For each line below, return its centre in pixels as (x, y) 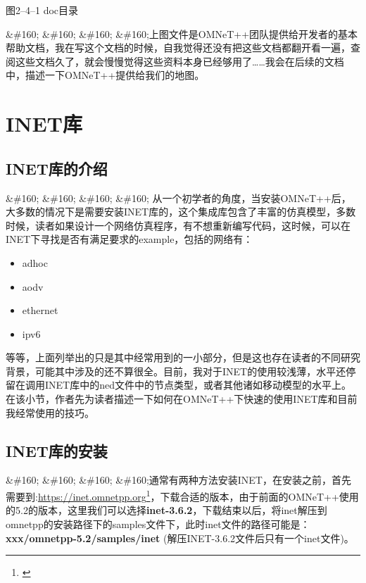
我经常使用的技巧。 (50, 412)
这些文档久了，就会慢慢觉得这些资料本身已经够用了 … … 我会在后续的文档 (179, 61)
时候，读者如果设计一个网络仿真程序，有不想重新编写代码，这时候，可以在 (178, 225)
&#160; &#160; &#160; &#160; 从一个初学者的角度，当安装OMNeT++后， (178, 198)
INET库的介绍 (57, 168)
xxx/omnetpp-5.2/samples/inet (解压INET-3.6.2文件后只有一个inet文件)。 (180, 538)
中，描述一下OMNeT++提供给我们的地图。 (105, 75)
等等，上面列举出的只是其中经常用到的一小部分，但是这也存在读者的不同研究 (183, 357)
